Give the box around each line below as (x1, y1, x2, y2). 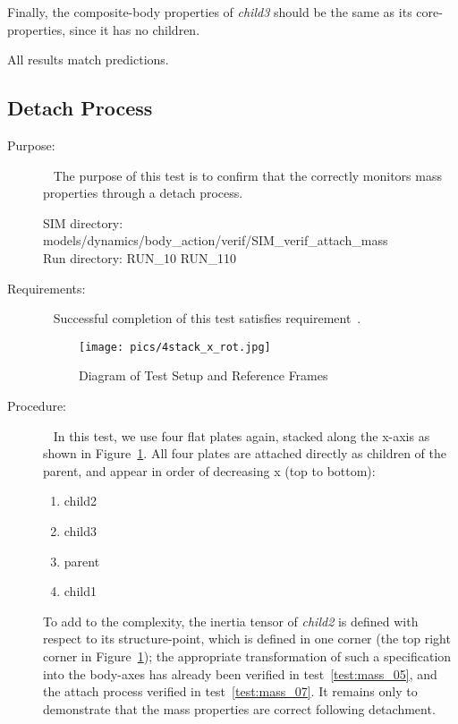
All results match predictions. (7, 50, 169, 69)
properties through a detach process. (43, 183, 243, 202)
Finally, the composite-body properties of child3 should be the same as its (7, 3, 412, 21)
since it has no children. (69, 20, 200, 38)
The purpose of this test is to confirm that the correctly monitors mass (53, 166, 442, 184)
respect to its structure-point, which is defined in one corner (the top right (43, 629, 451, 648)
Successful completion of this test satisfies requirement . (53, 309, 361, 328)
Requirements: (7, 278, 86, 297)
